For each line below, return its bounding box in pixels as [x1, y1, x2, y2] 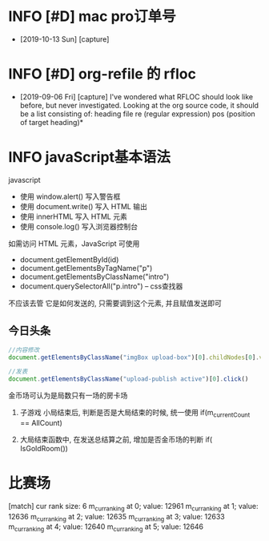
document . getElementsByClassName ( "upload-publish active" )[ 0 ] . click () [8, 375, 249, 383]
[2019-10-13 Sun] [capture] [19, 34, 110, 44]
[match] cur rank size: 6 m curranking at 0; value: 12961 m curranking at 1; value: [8, 501, 259, 513]
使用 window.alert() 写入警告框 [19, 192, 121, 201]
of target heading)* [19, 117, 84, 127]
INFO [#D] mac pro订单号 [8, 7, 176, 26]
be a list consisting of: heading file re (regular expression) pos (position [19, 109, 256, 119]
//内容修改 [8, 345, 40, 353]
